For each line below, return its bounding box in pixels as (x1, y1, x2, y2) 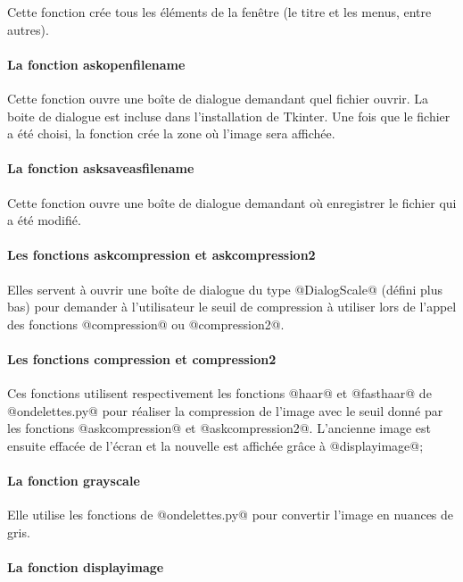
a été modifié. (7, 211, 81, 229)
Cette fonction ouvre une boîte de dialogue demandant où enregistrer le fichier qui (7, 193, 457, 212)
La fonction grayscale (7, 471, 140, 490)
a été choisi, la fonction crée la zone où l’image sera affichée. (7, 124, 335, 143)
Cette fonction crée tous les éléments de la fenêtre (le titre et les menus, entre (7, 3, 432, 21)
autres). (7, 20, 49, 38)
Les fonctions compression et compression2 (7, 349, 277, 368)
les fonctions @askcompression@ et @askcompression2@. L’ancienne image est (7, 419, 431, 437)
